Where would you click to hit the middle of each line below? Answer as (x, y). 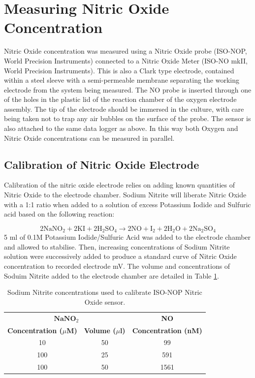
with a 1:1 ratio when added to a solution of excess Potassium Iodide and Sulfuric (127, 204)
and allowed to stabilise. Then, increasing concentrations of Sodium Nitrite (117, 246)
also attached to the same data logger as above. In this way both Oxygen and (121, 128)
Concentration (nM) (167, 330)
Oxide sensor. (105, 301)
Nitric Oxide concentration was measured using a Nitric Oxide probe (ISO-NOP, (126, 51)
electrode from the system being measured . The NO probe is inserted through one (128, 89)
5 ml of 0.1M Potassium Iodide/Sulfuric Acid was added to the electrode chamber (127, 237)
